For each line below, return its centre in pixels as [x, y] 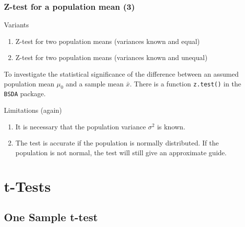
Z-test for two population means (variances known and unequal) [111, 57]
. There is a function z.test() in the [185, 83]
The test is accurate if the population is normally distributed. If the [117, 143]
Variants [17, 25]
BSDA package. [25, 93]
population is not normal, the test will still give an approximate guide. [121, 152]
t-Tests [27, 186]
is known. [171, 126]
